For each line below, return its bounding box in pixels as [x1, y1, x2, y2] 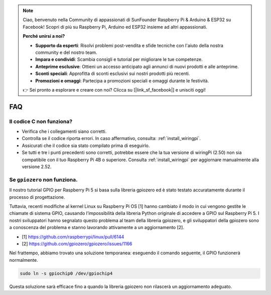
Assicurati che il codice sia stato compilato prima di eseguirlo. [22, 142, 150, 149]
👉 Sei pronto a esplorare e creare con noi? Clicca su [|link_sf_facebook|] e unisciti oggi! [23, 87, 206, 93]
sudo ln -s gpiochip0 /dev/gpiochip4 [20, 270, 113, 276]
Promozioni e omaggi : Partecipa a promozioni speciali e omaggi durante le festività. [35, 78, 209, 84]
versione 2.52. [22, 164, 52, 170]
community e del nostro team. [35, 49, 97, 55]
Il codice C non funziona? [9, 118, 73, 125]
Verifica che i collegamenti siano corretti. [22, 128, 107, 134]
